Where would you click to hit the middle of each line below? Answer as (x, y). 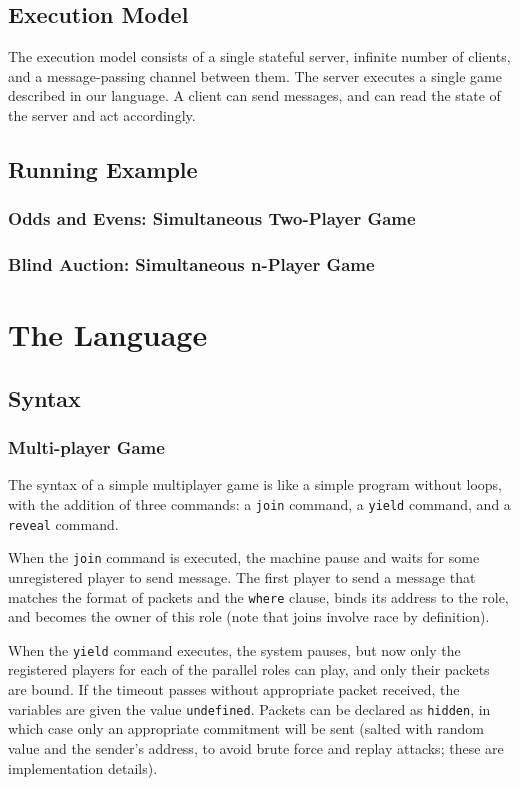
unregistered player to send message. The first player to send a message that (242, 576)
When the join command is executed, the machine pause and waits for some (244, 557)
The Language (108, 334)
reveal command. (63, 523)
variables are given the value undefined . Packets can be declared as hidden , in (249, 708)
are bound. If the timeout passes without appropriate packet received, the (234, 689)
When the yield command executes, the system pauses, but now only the (234, 649)
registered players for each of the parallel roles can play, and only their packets (249, 669)
